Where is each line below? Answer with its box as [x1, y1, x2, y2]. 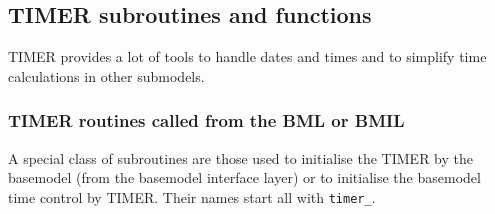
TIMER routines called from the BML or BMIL [8, 108, 405, 133]
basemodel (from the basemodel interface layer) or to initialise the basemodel [8, 167, 481, 188]
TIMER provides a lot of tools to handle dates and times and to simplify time [8, 46, 487, 67]
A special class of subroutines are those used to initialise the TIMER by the [8, 147, 473, 168]
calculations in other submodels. [8, 65, 205, 86]
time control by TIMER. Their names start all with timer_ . [8, 186, 376, 207]
